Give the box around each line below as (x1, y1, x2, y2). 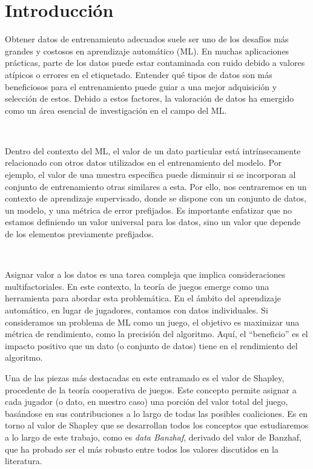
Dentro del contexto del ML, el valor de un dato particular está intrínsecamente (5, 144, 301, 157)
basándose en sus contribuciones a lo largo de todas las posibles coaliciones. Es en (5, 407, 308, 419)
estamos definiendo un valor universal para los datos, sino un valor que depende (5, 215, 301, 228)
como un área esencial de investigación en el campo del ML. (5, 103, 227, 116)
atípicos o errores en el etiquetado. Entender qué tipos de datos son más (5, 68, 272, 80)
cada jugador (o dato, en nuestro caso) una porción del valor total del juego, (5, 395, 288, 408)
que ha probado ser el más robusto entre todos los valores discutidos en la (5, 442, 278, 455)
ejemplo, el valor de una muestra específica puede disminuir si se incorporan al (5, 168, 296, 181)
